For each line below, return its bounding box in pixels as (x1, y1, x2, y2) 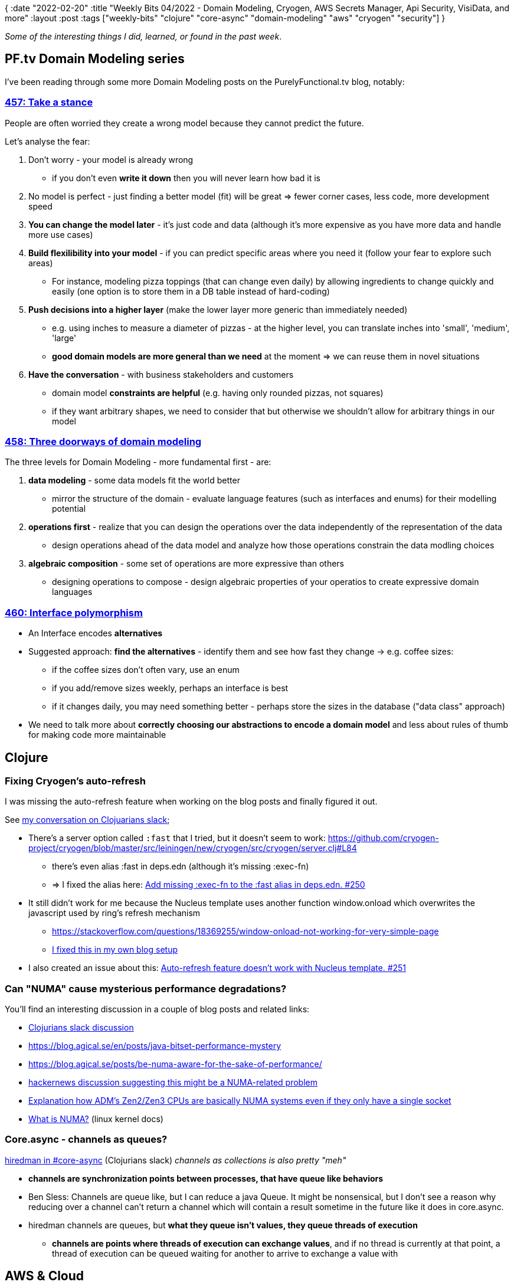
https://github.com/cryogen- (328, 833, 439, 843)
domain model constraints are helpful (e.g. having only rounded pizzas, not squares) (52, 387, 384, 398)
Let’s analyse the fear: (5, 136, 90, 146)
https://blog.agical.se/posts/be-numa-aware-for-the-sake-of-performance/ (28, 1059, 322, 1070)
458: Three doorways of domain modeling (5, 435, 202, 447)
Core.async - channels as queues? (5, 1133, 168, 1146)
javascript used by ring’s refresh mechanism (28, 908, 201, 918)
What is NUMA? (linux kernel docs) (28, 1114, 163, 1124)
